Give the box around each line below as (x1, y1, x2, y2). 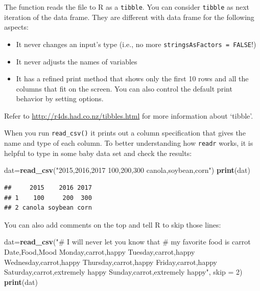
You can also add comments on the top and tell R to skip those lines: (4, 219, 221, 230)
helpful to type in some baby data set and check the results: (4, 147, 192, 158)
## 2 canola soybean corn (4, 204, 92, 212)
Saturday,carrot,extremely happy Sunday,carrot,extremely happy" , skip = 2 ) (4, 266, 243, 277)
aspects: (4, 21, 29, 32)
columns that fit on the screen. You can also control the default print (16, 83, 232, 94)
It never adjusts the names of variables (16, 56, 137, 66)
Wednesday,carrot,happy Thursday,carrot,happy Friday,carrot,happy (4, 256, 217, 267)
